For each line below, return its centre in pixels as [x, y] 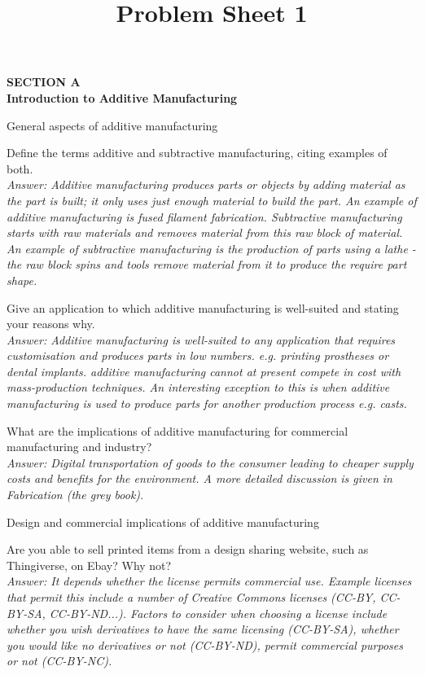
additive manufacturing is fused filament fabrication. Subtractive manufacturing [204, 216]
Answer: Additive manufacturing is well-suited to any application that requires [201, 339]
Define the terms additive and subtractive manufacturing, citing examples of [197, 153]
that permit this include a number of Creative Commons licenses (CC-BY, [191, 597]
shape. [22, 280]
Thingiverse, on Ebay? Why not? [89, 565]
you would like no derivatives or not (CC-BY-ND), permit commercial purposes [205, 644]
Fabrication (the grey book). [75, 495]
